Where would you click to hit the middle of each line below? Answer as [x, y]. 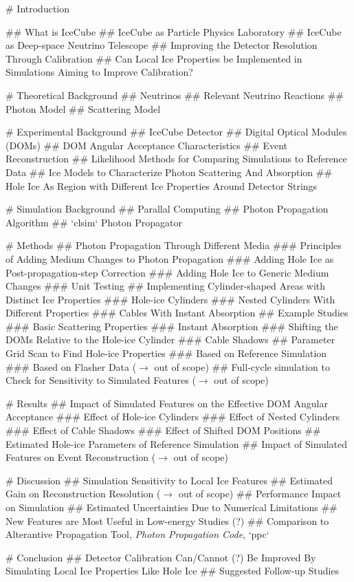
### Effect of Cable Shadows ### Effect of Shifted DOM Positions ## [163, 430]
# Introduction [38, 8]
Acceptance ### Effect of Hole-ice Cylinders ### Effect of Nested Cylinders [173, 417]
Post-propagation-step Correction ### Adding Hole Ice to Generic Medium [167, 272]
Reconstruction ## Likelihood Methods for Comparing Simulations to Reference [176, 159]
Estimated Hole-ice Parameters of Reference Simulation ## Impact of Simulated [177, 443]
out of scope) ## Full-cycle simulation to [242, 366]
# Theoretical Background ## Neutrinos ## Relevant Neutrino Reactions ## [175, 95]
